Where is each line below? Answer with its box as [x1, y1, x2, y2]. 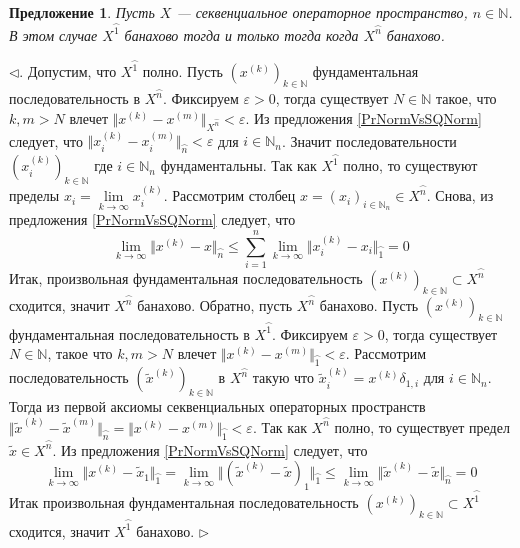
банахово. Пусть [319, 295, 419, 315]
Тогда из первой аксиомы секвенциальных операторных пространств [9, 396, 426, 417]
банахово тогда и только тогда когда [124, 24, 359, 45]
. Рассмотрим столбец [163, 185, 296, 206]
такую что [252, 367, 315, 388]
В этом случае [9, 24, 98, 45]
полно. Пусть [142, 61, 223, 82]
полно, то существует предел [334, 416, 510, 437]
